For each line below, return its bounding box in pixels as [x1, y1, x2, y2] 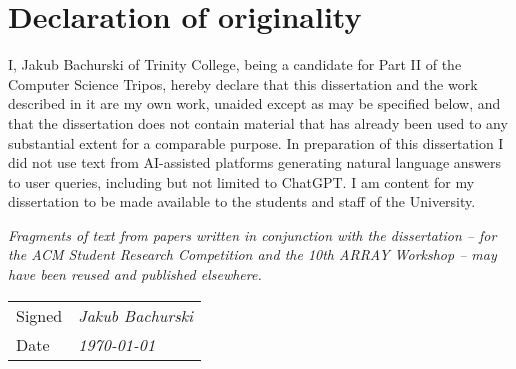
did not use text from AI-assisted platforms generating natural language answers [8, 152, 502, 173]
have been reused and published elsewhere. [8, 264, 262, 285]
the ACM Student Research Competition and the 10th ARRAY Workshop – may [8, 244, 497, 265]
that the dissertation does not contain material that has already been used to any [8, 112, 508, 133]
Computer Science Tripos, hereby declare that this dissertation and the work [8, 73, 478, 94]
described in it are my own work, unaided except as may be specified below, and [8, 93, 501, 114]
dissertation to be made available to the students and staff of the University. [8, 191, 476, 212]
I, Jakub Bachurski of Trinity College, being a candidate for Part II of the [8, 54, 462, 75]
